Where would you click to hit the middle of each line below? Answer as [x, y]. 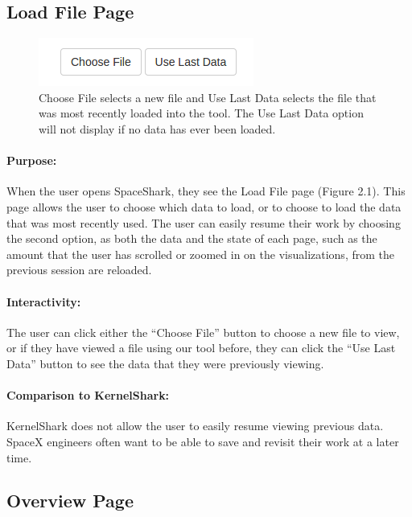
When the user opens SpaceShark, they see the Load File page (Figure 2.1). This [206, 191]
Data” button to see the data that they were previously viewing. [165, 363]
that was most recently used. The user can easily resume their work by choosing [204, 222]
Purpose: [32, 160]
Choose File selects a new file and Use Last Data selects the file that [208, 97]
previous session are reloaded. [79, 270]
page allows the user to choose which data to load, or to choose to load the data [204, 206]
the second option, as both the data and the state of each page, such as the [192, 238]
